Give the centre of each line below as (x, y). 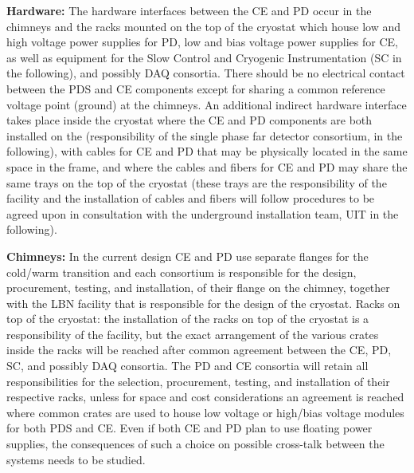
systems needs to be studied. (76, 459)
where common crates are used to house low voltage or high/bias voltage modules (205, 412)
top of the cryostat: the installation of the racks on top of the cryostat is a (188, 319)
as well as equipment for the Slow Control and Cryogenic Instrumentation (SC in (204, 57)
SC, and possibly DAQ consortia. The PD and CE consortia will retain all (187, 366)
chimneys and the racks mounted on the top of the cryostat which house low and (204, 26)
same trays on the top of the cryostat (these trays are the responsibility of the (197, 182)
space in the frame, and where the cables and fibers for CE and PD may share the (207, 166)
